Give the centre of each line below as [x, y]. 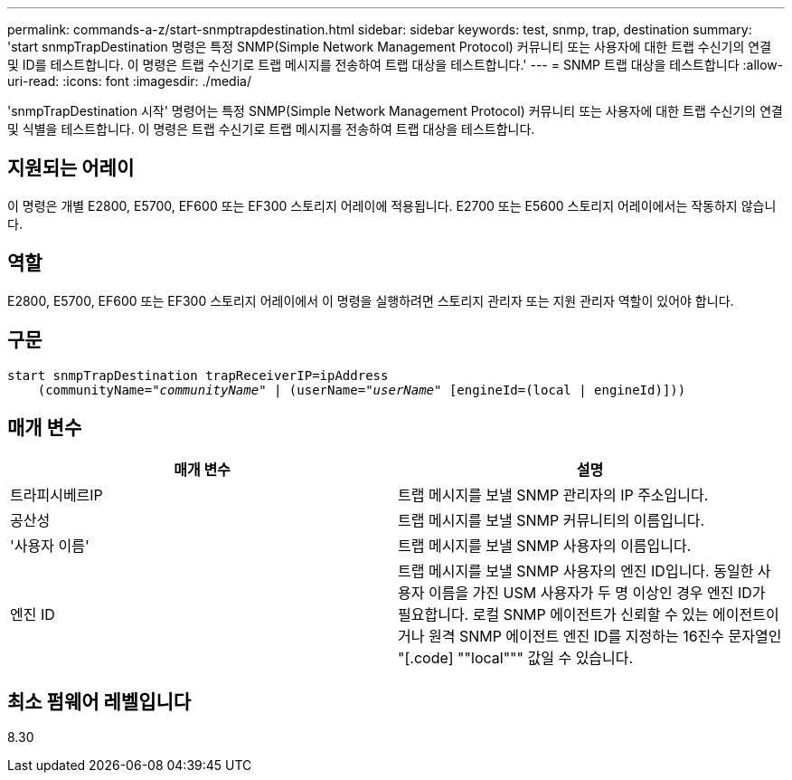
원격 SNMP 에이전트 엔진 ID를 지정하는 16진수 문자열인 [605, 637]
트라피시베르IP [57, 495]
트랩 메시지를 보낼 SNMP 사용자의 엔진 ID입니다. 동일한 [576, 571]
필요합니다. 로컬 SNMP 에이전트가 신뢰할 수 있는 [553, 615]
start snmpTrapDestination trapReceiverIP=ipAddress [198, 375]
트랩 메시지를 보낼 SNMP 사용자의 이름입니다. [545, 546]
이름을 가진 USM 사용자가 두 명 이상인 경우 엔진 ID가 [597, 593]
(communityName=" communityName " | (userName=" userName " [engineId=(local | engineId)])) [362, 390]
